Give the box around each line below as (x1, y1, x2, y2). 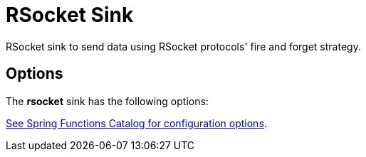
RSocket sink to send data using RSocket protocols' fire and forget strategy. (6, 40, 361, 53)
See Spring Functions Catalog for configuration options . (6, 117, 267, 129)
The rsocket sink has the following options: (6, 94, 209, 107)
